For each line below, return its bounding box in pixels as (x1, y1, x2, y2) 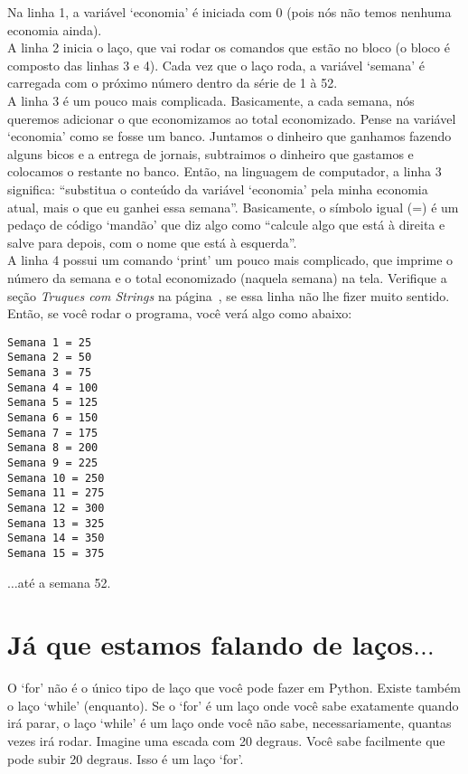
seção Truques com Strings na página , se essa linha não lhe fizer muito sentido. (7, 286, 450, 305)
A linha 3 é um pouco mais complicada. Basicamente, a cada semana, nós (7, 90, 415, 109)
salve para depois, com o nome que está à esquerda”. (7, 232, 297, 251)
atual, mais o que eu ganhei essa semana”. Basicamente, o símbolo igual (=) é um (7, 197, 459, 216)
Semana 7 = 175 (7, 426, 98, 439)
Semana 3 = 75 (7, 366, 92, 379)
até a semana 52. (17, 572, 111, 591)
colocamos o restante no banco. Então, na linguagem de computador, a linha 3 (7, 162, 442, 181)
